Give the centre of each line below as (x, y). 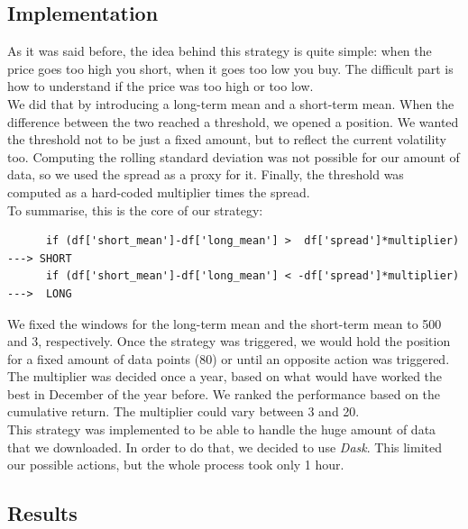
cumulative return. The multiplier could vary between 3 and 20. (184, 411)
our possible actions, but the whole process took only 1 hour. (176, 465)
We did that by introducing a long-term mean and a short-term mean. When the (231, 103)
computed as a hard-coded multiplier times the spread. (159, 192)
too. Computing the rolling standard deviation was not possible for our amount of (234, 156)
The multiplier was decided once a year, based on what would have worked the (225, 376)
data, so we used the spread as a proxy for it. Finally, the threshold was (206, 174)
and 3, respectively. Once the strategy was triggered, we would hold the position (229, 341)
